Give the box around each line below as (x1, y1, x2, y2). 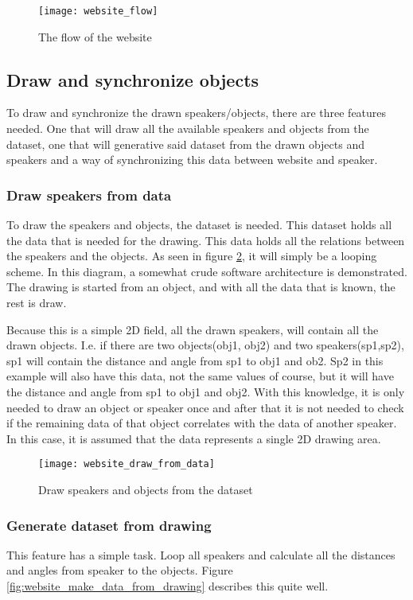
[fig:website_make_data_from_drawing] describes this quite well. (6, 578, 329, 594)
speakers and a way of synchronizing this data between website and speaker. (6, 151, 378, 168)
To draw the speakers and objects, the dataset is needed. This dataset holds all (6, 216, 392, 233)
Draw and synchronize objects (6, 67, 259, 92)
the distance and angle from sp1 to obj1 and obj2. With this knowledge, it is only (6, 383, 405, 399)
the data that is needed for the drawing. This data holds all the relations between (6, 232, 405, 248)
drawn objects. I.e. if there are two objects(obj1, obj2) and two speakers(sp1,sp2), (6, 337, 404, 353)
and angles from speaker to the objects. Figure (6, 562, 233, 579)
